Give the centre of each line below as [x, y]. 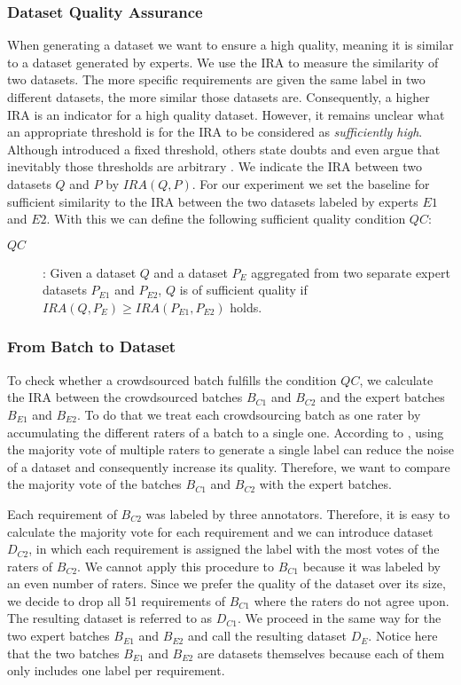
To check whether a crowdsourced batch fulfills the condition [172, 379]
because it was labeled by [371, 566]
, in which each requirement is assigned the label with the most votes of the [234, 549]
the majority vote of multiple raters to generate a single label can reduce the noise [230, 449]
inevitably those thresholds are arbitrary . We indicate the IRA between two [215, 166]
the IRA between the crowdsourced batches [125, 397]
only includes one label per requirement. [116, 670]
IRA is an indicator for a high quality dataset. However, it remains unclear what [226, 114]
